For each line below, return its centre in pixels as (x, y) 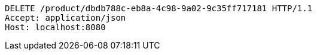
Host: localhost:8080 (55, 27)
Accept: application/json (65, 18)
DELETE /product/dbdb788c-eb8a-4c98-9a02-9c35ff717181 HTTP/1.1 (159, 8)
